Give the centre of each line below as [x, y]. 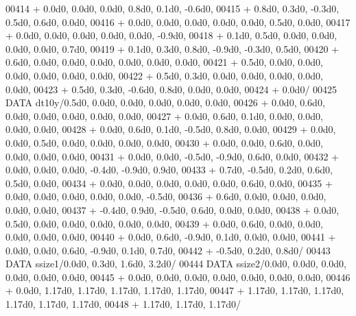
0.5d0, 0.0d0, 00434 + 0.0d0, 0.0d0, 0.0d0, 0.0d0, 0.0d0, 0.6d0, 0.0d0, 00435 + [169, 183]
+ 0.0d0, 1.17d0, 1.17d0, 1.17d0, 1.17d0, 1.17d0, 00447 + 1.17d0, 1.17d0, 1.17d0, [175, 290]
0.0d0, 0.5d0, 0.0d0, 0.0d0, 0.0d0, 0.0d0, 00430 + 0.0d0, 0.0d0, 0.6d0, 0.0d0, [164, 142]
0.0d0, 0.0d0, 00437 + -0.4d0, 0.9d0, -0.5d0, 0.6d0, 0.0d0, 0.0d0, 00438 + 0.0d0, [173, 209]
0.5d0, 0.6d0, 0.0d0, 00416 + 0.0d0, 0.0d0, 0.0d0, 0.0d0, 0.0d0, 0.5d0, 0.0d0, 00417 [178, 22]
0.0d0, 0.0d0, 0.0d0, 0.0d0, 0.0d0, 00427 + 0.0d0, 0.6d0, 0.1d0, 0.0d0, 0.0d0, [164, 116]
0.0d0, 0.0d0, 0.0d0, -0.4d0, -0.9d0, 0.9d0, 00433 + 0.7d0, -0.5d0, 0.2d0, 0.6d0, [169, 170]
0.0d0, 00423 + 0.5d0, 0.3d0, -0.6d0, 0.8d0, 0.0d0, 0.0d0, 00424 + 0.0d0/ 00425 [171, 89]
